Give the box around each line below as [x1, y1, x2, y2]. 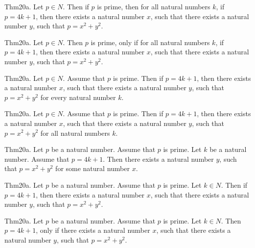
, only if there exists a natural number [36, 225, 150, 235]
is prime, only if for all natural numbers [91, 37, 210, 47]
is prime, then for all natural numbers [97, 1, 210, 11]
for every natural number [40, 92, 116, 102]
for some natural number [55, 163, 130, 174]
